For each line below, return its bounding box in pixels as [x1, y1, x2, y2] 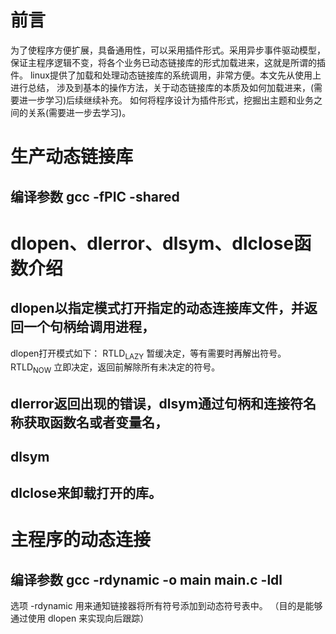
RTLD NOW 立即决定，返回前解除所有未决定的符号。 [10, 361, 221, 376]
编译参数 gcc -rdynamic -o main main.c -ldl [10, 571, 283, 588]
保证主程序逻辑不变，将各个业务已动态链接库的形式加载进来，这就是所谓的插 [10, 56, 326, 68]
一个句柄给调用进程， [23, 319, 155, 336]
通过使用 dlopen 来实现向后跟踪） [10, 612, 150, 625]
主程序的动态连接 [10, 529, 152, 551]
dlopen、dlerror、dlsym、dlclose [10, 232, 295, 255]
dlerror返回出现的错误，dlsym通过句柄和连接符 [10, 395, 304, 412]
